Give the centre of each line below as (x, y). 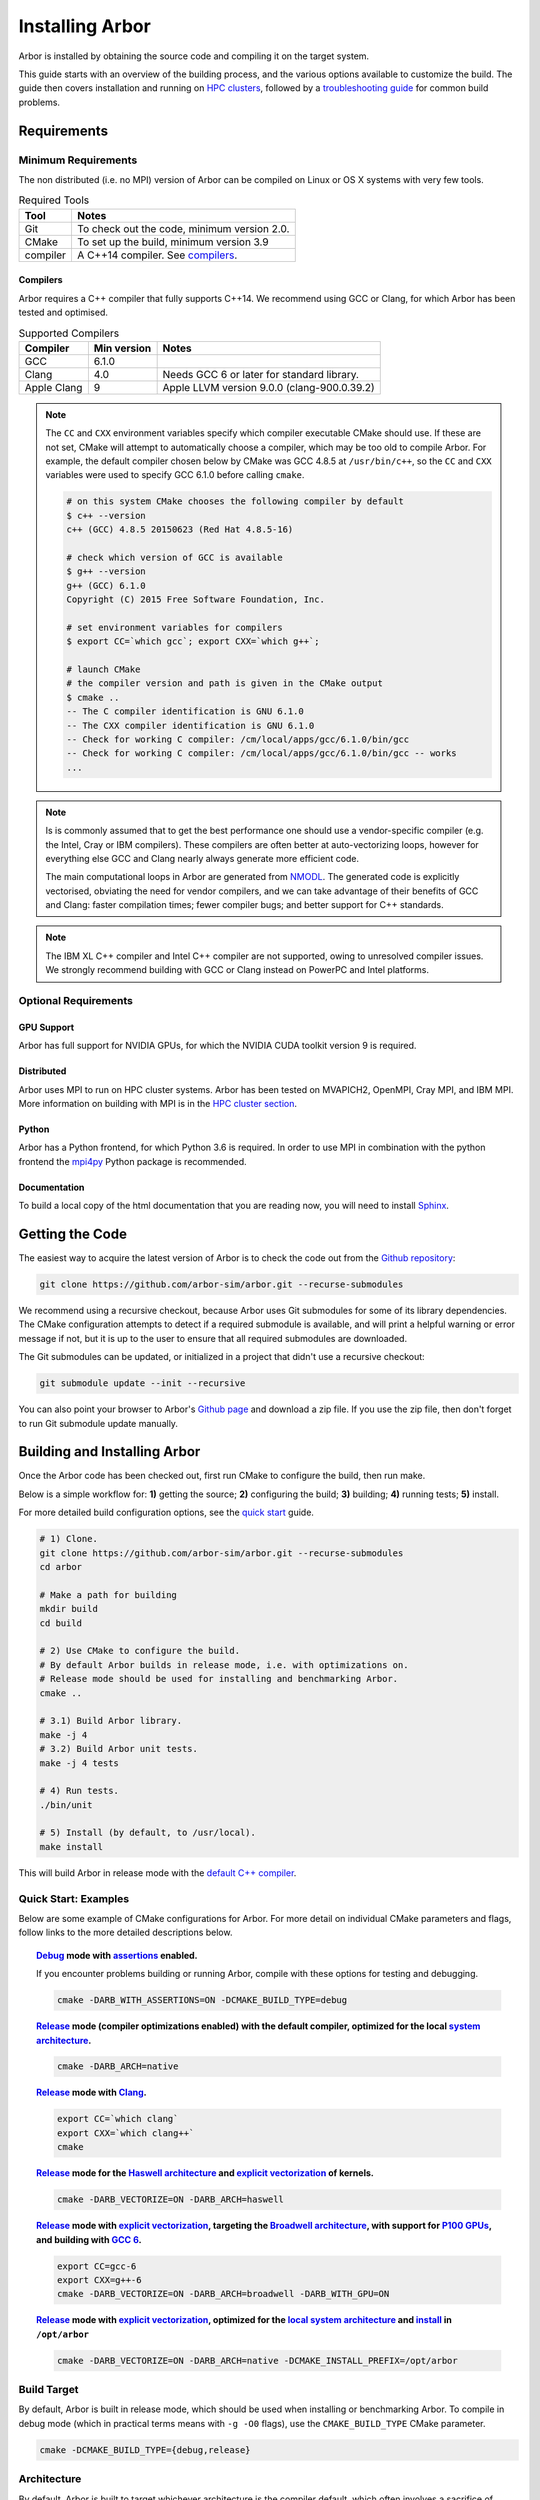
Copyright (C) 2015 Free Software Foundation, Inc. (195, 599)
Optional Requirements (76, 1001)
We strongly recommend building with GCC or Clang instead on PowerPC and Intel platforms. (237, 970)
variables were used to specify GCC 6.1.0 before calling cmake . (175, 475)
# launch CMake (103, 669)
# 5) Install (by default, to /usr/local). (148, 1833)
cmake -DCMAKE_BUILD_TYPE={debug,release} (145, 2449)
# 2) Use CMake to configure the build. (139, 1651)
